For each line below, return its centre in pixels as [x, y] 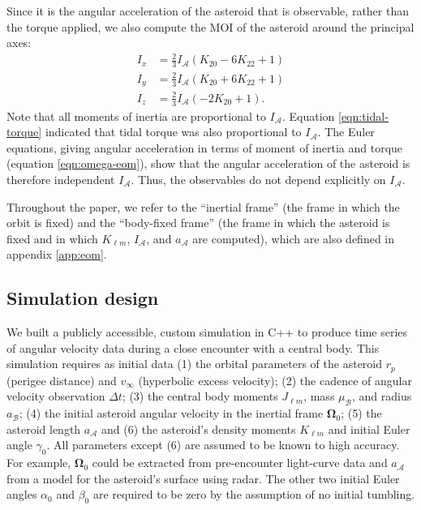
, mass [319, 396]
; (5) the [361, 413]
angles [22, 494]
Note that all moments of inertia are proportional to [136, 116]
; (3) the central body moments [200, 396]
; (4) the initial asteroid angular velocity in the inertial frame [171, 413]
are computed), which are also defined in [294, 238]
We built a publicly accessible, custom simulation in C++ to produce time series [207, 332]
